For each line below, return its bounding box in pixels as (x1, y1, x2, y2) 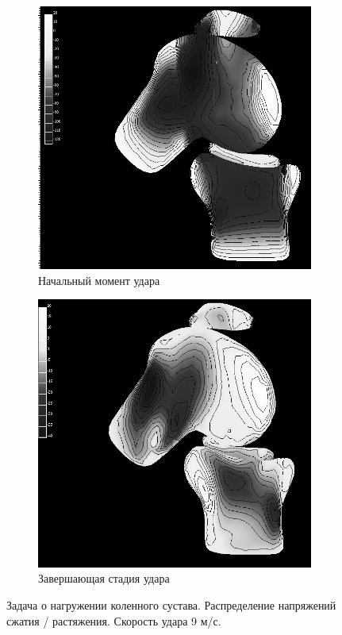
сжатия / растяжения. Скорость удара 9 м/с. (6, 612, 221, 629)
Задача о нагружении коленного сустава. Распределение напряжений (6, 596, 336, 613)
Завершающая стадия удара (38, 570, 170, 587)
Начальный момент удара (38, 271, 160, 288)
